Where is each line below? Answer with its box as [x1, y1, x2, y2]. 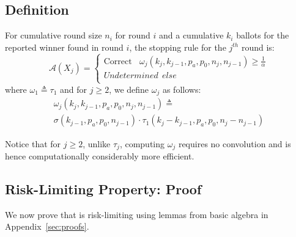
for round [115, 29, 150, 42]
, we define [109, 82, 149, 95]
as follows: [162, 82, 201, 95]
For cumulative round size [5, 29, 102, 42]
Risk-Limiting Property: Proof [5, 179, 202, 198]
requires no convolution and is [178, 137, 291, 150]
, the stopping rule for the [129, 40, 226, 53]
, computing [119, 137, 165, 150]
